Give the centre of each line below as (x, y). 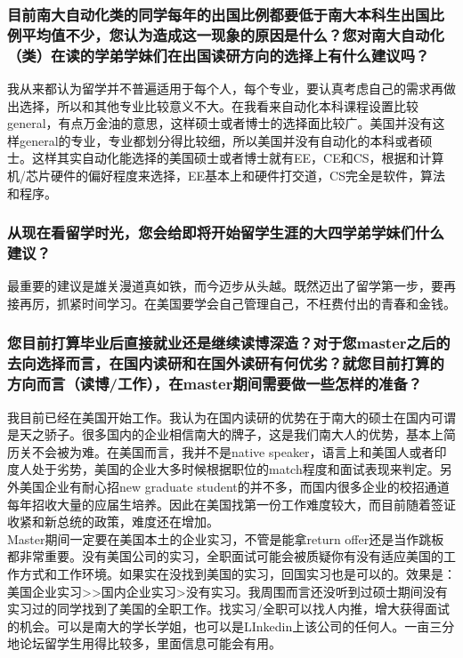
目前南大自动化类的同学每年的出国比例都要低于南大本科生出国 (219, 14)
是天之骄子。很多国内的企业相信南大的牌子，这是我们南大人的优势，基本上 (225, 434)
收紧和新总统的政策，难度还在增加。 (113, 522)
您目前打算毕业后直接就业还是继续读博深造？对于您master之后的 (229, 343)
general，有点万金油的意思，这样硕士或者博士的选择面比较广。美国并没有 (220, 123)
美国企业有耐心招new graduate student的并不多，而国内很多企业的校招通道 (234, 486)
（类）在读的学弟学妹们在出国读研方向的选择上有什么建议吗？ (219, 55)
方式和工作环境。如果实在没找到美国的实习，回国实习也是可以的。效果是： (237, 573)
